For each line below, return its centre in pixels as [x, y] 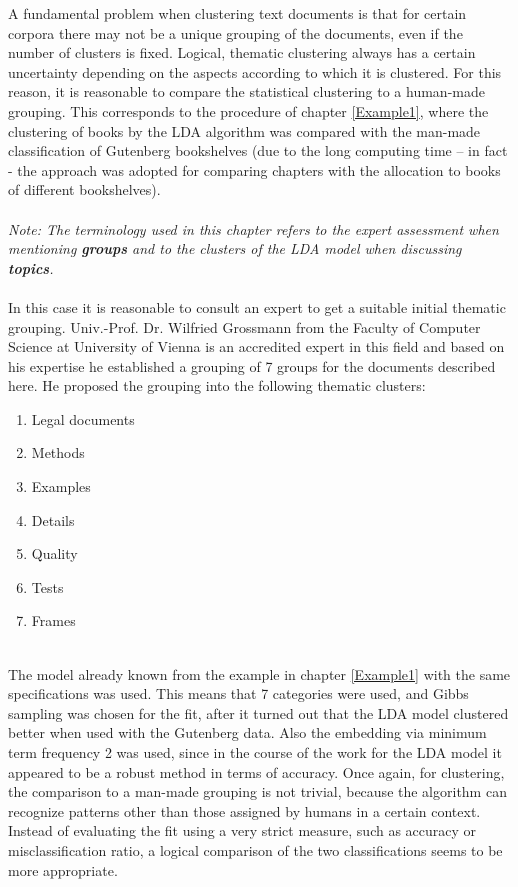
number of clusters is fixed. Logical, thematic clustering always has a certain [242, 52]
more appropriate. [63, 869]
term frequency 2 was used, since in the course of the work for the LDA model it [255, 752]
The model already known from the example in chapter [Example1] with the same [259, 673]
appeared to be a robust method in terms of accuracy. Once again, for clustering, [256, 771]
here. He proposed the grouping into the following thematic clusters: [217, 385]
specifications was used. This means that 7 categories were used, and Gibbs [238, 693]
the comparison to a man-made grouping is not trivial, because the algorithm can [257, 791]
